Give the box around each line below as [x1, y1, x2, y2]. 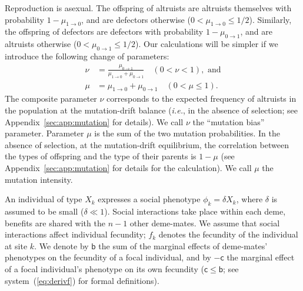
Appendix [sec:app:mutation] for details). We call [5, 115, 184, 128]
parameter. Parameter [5, 127, 84, 139]
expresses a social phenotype [98, 193, 201, 205]
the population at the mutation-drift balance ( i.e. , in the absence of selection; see [5, 104, 298, 116]
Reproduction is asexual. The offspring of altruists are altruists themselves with [5, 2, 292, 14]
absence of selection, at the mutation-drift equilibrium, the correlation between [5, 138, 289, 150]
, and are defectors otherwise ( [81, 13, 191, 25]
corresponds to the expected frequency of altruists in [106, 92, 297, 105]
